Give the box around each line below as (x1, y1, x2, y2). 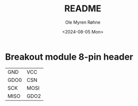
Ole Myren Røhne (65, 19, 101, 25)
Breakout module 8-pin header (5, 51, 134, 62)
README (64, 3, 102, 14)
